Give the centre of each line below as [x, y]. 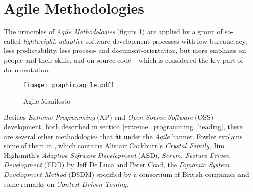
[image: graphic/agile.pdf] [69, 85]
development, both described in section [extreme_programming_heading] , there [123, 126]
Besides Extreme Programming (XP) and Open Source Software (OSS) [109, 117]
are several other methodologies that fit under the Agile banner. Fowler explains [123, 136]
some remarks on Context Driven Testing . [66, 183]
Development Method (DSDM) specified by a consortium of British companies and [126, 174]
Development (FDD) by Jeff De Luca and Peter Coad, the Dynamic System [117, 165]
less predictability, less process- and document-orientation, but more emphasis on [125, 50]
